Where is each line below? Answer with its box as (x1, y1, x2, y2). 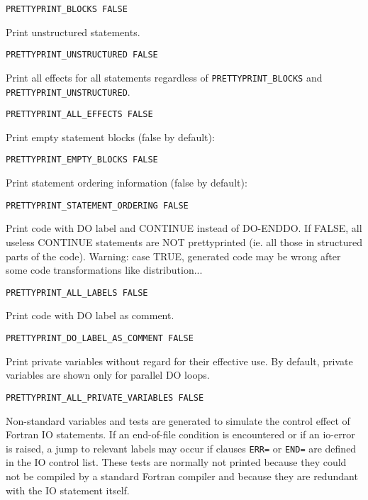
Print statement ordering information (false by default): (6, 175, 247, 190)
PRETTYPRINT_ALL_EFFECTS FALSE (6, 109, 153, 120)
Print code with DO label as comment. (6, 308, 174, 323)
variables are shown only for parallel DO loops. (6, 367, 210, 382)
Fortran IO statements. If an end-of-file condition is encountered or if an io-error (6, 427, 355, 442)
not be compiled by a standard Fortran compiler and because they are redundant (6, 468, 358, 483)
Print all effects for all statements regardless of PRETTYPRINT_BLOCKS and (6, 70, 323, 84)
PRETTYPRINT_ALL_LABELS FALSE (6, 287, 148, 298)
